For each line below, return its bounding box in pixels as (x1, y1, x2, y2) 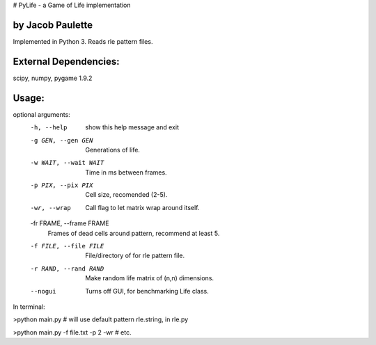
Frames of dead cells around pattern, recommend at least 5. (47, 229, 220, 237)
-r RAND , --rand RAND (30, 264, 104, 273)
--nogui (30, 287, 57, 295)
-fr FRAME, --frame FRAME (30, 219, 109, 227)
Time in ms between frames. (85, 168, 167, 177)
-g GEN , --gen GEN (30, 136, 93, 144)
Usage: (13, 92, 45, 104)
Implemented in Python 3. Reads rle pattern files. (13, 37, 153, 45)
